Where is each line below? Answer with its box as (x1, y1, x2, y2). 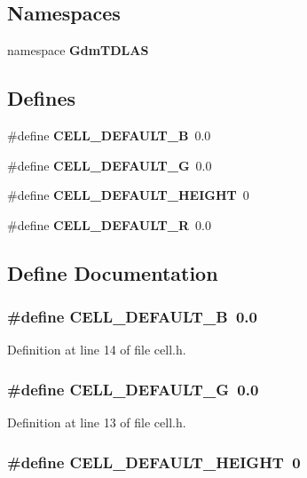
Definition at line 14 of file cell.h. (7, 340, 186, 359)
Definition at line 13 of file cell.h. (7, 413, 186, 432)
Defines (7, 84, 76, 112)
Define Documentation (7, 259, 218, 286)
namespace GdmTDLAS (7, 41, 149, 60)
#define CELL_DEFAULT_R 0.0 (7, 215, 211, 234)
